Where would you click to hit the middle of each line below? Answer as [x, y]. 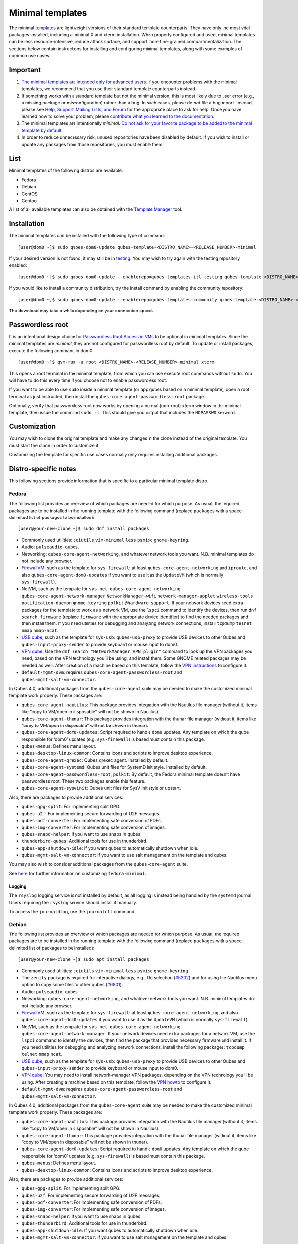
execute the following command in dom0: [52, 350]
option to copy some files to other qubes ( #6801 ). [72, 985]
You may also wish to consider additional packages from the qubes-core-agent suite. [99, 864]
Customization [33, 427]
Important [25, 70]
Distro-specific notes [43, 468]
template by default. [42, 130]
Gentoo [29, 201]
